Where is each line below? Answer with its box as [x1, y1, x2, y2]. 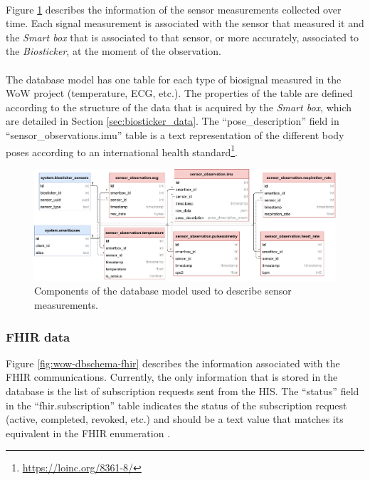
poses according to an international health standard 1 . [6, 142, 238, 159]
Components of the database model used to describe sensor [34, 283, 292, 298]
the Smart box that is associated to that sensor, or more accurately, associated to [6, 29, 359, 44]
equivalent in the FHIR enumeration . [6, 425, 171, 440]
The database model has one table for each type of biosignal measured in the [6, 71, 342, 86]
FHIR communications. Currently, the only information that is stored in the [6, 369, 338, 384]
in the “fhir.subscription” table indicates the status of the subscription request [6, 397, 347, 412]
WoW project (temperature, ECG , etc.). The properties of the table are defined [6, 86, 353, 101]
